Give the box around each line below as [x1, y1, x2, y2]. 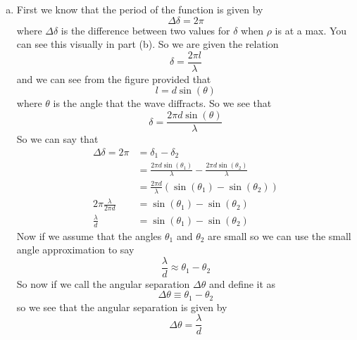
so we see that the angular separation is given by [16, 299, 227, 314]
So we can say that [16, 132, 99, 146]
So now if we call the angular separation [16, 276, 190, 291]
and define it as [208, 276, 276, 291]
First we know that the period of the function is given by [16, 2, 263, 16]
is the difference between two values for [61, 23, 230, 37]
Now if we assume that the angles [16, 228, 162, 243]
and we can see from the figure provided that [16, 71, 211, 86]
